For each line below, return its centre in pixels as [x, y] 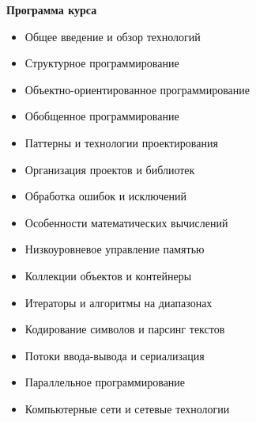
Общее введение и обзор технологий [113, 36]
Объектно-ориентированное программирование [137, 89]
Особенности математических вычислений [126, 222]
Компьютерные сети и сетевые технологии [127, 408]
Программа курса [52, 10]
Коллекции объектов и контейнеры [108, 275]
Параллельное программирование [105, 382]
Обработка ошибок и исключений [105, 196]
